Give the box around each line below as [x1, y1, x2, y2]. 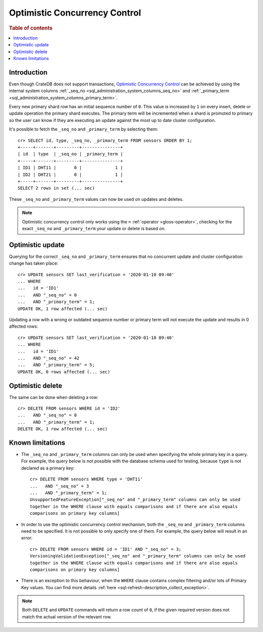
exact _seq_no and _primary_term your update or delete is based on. [22, 225, 166, 231]
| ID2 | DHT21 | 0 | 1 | [18, 172, 123, 178]
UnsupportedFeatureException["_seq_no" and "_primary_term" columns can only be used [30, 497, 241, 502]
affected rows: [9, 323, 38, 329]
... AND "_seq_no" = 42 [18, 355, 80, 361]
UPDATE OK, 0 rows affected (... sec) [18, 369, 111, 375]
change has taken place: [9, 260, 58, 266]
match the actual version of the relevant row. [22, 613, 112, 619]
